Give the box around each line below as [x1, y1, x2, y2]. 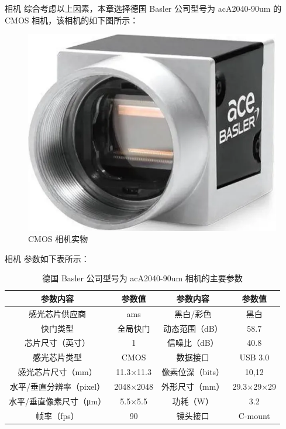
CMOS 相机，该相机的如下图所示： [5, 13, 139, 26]
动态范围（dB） [163, 322, 223, 334]
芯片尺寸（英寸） [25, 336, 91, 349]
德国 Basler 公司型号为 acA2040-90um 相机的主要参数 [42, 272, 243, 284]
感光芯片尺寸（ [18, 366, 75, 378]
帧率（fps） [36, 409, 79, 421]
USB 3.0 [239, 351, 270, 363]
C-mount [238, 409, 270, 421]
